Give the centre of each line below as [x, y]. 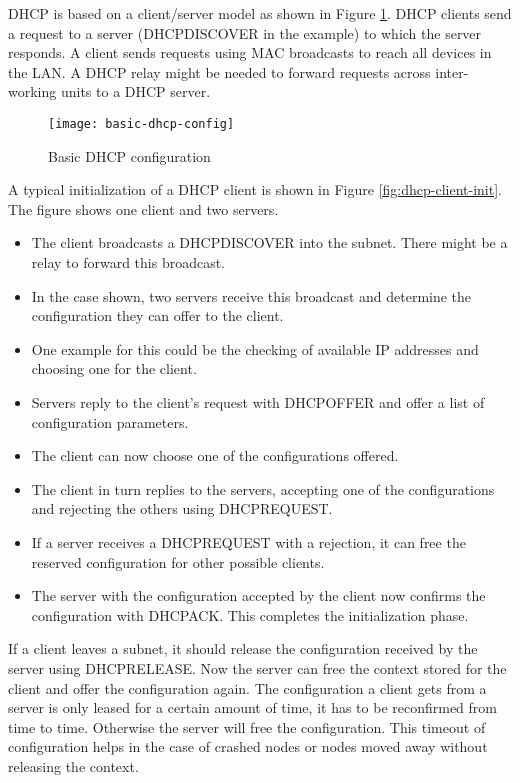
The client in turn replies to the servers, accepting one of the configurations [263, 488]
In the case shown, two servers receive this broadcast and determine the [251, 295]
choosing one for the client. [114, 368]
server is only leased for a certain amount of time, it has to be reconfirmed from [252, 707]
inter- [452, 71]
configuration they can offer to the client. [157, 315]
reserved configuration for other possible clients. [178, 561]
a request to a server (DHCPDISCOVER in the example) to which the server [245, 32]
